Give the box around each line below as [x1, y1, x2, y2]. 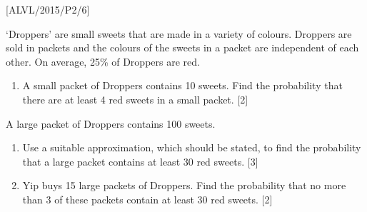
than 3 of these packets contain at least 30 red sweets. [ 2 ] [22, 191, 273, 206]
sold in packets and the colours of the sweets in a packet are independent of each [6, 40, 359, 55]
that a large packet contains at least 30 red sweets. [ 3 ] [22, 153, 258, 168]
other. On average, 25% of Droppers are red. [6, 54, 200, 69]
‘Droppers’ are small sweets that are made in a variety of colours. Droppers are [6, 26, 352, 41]
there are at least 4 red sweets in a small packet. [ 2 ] [22, 91, 248, 106]
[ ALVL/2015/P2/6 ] [6, 2, 90, 16]
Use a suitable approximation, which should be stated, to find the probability [22, 140, 361, 155]
